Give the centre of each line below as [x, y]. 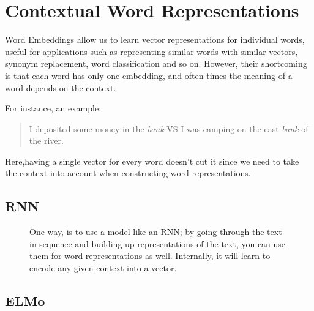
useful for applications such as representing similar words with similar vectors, [151, 51]
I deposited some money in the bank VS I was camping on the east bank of [169, 128]
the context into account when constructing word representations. [128, 173]
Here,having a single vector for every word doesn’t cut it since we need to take [152, 161]
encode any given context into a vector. [103, 268]
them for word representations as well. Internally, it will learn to [150, 256]
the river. [46, 141]
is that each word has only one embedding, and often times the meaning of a [149, 75]
